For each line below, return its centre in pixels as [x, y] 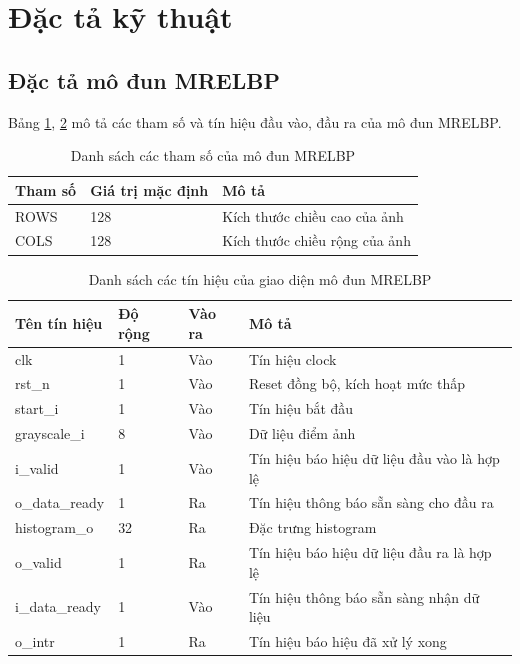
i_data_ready [58, 606]
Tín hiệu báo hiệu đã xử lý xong [347, 640]
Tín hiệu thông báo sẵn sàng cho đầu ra [371, 502]
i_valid [37, 467]
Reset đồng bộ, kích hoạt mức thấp [356, 383]
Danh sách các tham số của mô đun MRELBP [213, 155]
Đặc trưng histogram [312, 527]
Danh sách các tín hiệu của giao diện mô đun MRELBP [260, 278]
